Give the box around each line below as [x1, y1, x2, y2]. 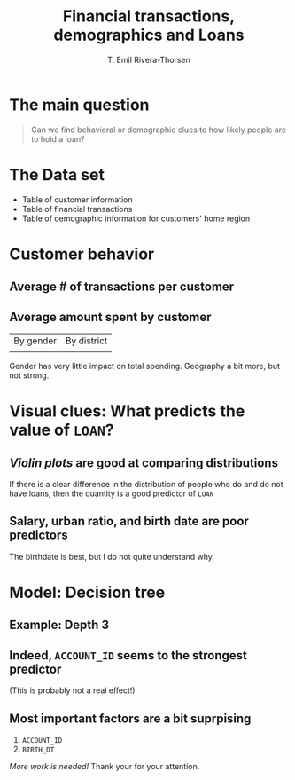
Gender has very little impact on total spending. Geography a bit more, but [9, 361, 281, 372]
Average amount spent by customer [9, 309, 212, 325]
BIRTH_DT [21, 745, 55, 755]
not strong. [9, 370, 50, 381]
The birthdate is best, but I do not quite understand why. [9, 551, 215, 562]
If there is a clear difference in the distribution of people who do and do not [9, 479, 283, 490]
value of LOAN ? [9, 420, 115, 440]
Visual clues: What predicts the [9, 401, 245, 422]
